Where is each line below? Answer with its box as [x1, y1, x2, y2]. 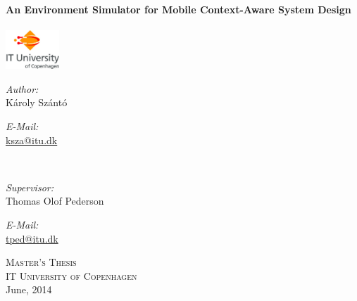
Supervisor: [6, 179, 54, 194]
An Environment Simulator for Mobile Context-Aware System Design [6, 1, 351, 16]
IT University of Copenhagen [6, 268, 137, 283]
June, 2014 [6, 282, 52, 297]
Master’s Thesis [6, 255, 77, 269]
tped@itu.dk [6, 231, 58, 245]
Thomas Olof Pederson [6, 193, 104, 208]
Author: [6, 81, 39, 96]
